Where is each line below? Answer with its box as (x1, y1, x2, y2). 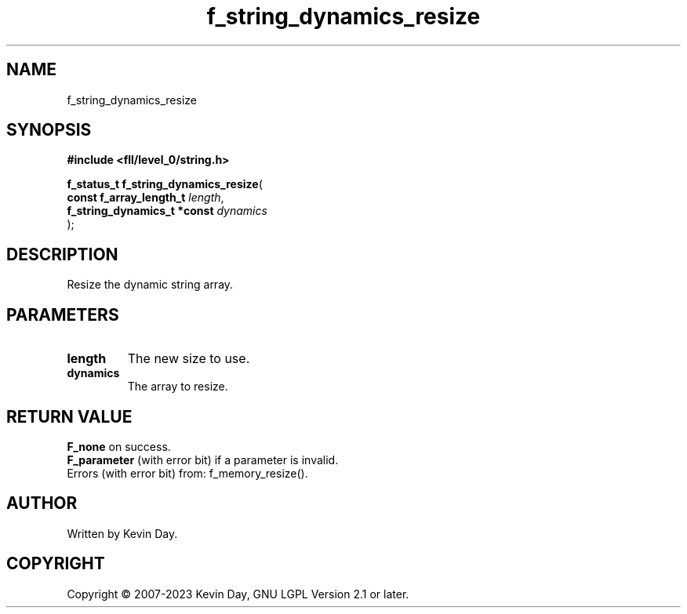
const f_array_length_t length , (67, 191, 224, 205)
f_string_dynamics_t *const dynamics (67, 204, 267, 218)
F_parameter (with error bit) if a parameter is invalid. (67, 452, 339, 467)
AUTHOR (6, 493, 78, 514)
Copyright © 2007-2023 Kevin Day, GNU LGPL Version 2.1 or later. (67, 587, 409, 601)
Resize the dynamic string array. (67, 278, 234, 292)
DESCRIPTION (6, 244, 118, 264)
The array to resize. (127, 380, 228, 394)
